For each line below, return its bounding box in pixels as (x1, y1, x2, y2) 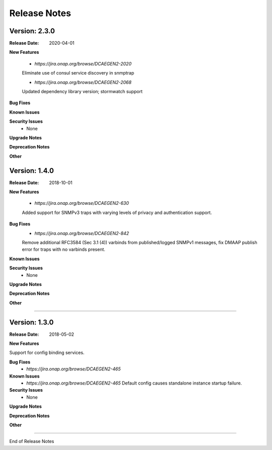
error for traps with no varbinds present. (22, 247, 106, 253)
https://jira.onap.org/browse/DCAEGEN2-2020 (34, 60, 132, 66)
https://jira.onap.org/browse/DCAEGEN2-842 (34, 230, 129, 236)
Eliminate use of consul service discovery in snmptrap (22, 70, 134, 76)
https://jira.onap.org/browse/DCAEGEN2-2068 (34, 79, 132, 85)
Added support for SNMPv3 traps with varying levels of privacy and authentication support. (22, 209, 212, 215)
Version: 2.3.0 (9, 27, 55, 35)
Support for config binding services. (9, 350, 85, 356)
